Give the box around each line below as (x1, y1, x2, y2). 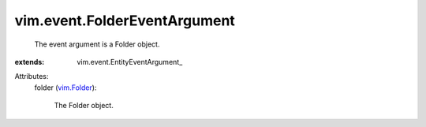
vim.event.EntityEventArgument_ (77, 57, 183, 66)
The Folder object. (54, 101, 114, 110)
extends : (14, 57, 45, 66)
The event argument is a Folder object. (34, 39, 160, 49)
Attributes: (14, 72, 49, 81)
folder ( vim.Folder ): (34, 83, 97, 92)
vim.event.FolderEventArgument (14, 12, 236, 29)
